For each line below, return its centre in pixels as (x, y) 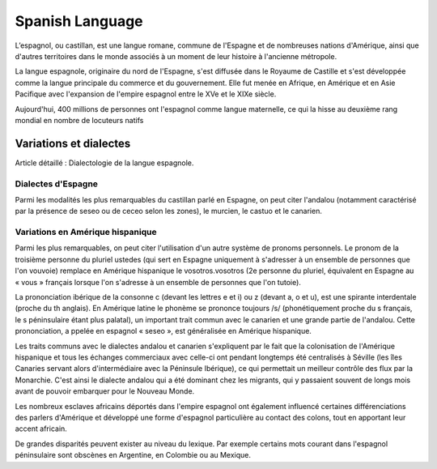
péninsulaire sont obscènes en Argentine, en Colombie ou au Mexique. (133, 455)
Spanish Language (79, 21)
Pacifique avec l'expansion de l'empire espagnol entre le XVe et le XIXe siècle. (146, 94)
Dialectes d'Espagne (57, 184)
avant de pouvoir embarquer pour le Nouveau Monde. (105, 391)
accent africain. (41, 428)
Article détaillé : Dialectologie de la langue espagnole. (104, 163)
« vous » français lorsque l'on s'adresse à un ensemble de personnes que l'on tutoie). (158, 282)
